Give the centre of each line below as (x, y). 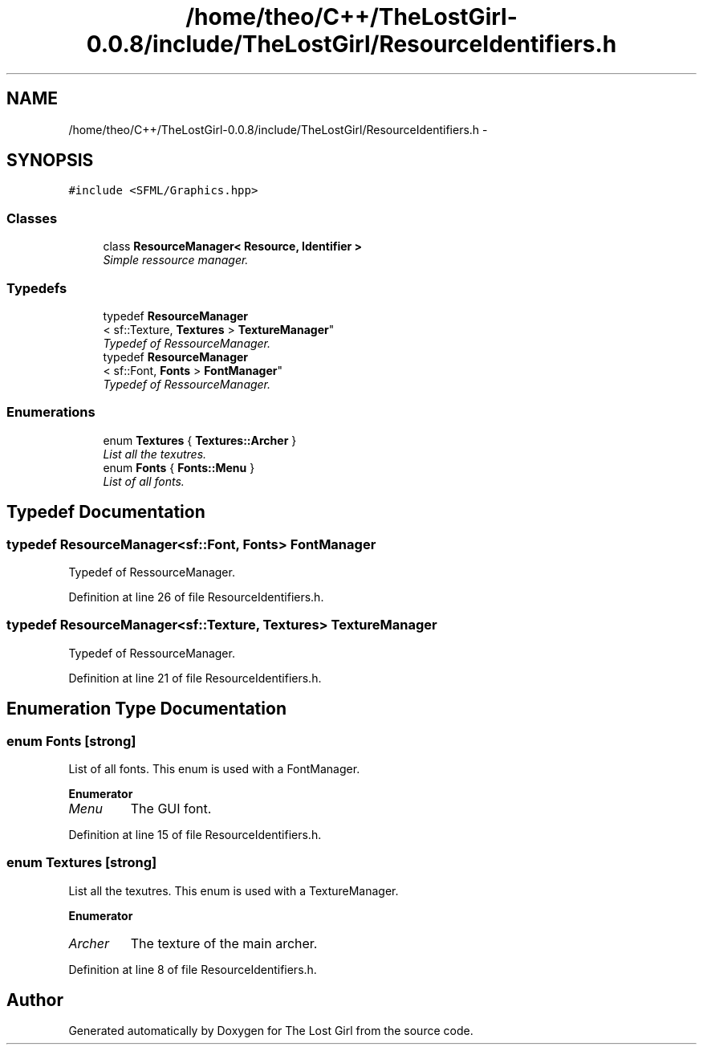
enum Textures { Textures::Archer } (200, 440)
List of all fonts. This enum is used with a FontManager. (214, 768)
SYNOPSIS (50, 161)
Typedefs (37, 288)
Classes (32, 218)
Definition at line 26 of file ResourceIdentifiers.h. (196, 597)
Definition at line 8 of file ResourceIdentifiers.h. (193, 969)
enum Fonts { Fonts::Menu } (179, 467)
